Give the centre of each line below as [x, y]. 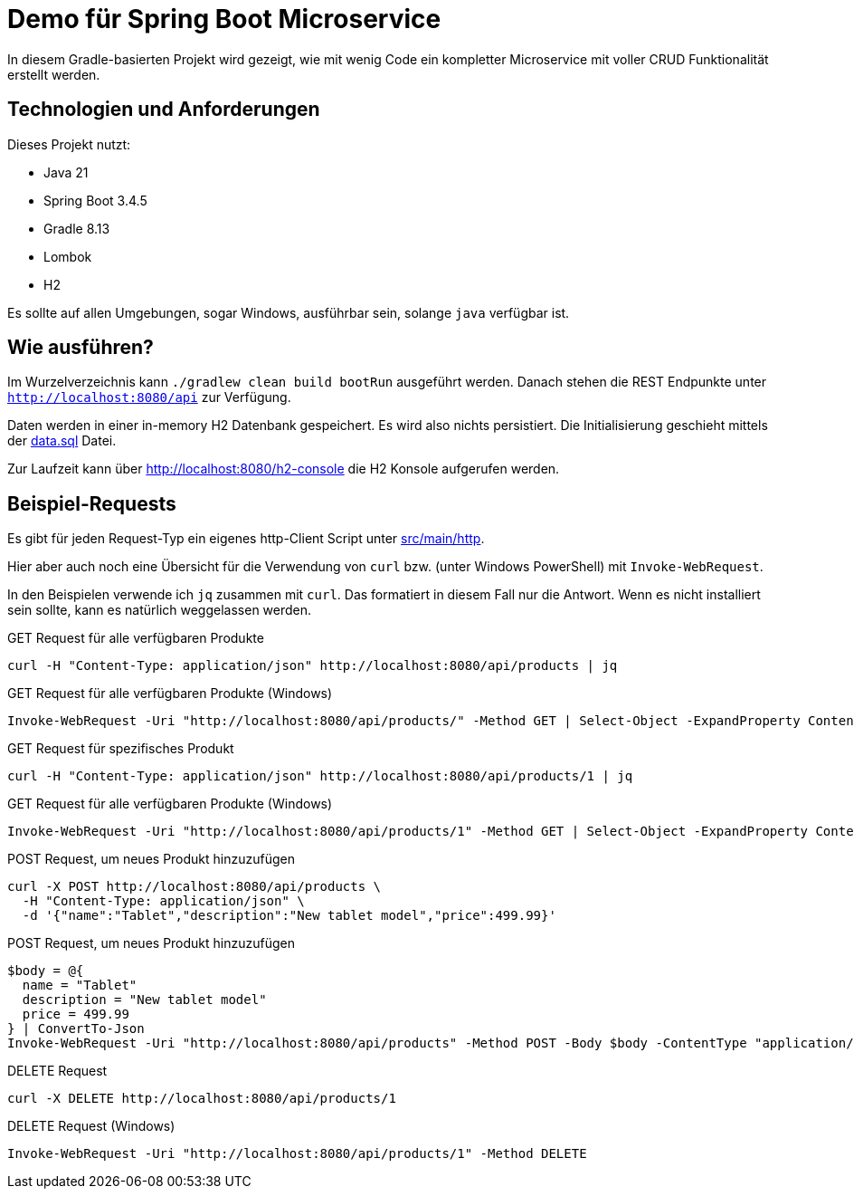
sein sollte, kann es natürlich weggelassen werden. [160, 610]
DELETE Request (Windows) [91, 1126]
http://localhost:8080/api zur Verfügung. [149, 397]
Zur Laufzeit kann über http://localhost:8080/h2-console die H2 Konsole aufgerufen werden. [284, 469]
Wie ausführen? [81, 348]
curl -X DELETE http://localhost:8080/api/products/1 [202, 1099]
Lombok [68, 256]
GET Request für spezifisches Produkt [121, 749]
